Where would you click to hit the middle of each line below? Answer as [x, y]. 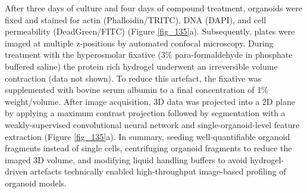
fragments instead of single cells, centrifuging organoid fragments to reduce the [148, 148]
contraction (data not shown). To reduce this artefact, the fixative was [133, 78]
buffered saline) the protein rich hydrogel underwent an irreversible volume [141, 66]
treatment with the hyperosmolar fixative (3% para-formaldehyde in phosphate [149, 55]
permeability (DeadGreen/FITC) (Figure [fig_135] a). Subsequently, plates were [150, 31]
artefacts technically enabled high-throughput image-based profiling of [158, 171]
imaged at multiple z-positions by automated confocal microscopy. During [139, 43]
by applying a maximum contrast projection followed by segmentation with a [145, 113]
